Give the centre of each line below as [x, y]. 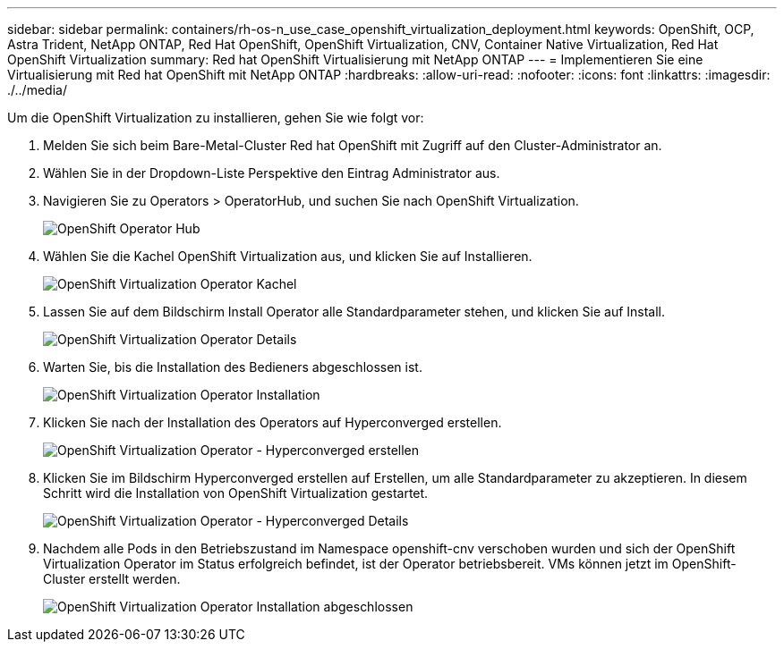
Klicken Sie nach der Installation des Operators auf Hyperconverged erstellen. [273, 422]
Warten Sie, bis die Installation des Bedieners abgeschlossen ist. [233, 367]
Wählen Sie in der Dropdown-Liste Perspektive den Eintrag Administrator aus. [272, 173]
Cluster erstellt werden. [112, 579]
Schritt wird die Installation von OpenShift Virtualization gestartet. [236, 493]
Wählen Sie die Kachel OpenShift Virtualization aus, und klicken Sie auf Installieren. [288, 256]
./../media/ [37, 90]
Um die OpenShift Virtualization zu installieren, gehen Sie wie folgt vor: [216, 118]
